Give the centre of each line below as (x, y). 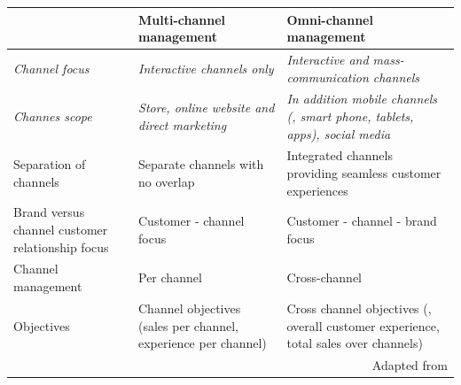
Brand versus (49, 212)
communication (328, 77)
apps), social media (339, 133)
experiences (317, 190)
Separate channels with (201, 164)
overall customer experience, (363, 325)
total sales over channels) (355, 343)
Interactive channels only (206, 68)
